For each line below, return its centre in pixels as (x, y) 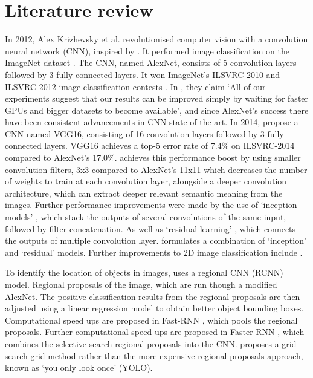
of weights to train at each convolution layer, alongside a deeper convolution (146, 181)
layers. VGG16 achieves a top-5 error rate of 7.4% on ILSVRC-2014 (169, 145)
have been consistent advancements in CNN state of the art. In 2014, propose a (152, 122)
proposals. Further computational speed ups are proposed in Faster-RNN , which (155, 332)
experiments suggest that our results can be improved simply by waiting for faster (157, 98)
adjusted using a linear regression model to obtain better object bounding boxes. (154, 308)
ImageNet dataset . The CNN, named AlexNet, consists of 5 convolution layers (151, 63)
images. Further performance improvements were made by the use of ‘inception (151, 205)
